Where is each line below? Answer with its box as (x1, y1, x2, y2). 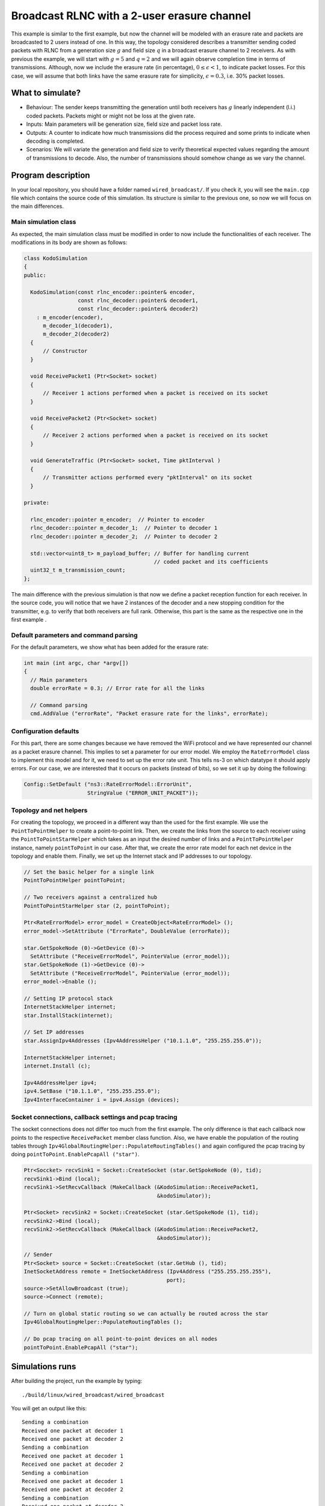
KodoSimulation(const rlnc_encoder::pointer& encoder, (30, 289, 196, 295)
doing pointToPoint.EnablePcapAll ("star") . (11, 1151, 140, 1158)
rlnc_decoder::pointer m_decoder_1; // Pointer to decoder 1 (30, 525, 218, 531)
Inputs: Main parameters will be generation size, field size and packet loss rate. (26, 120, 223, 128)
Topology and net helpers (11, 806, 88, 814)
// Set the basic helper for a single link (23, 868, 155, 875)
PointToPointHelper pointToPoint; (23, 877, 126, 884)
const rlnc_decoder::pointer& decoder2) (77, 305, 199, 313)
